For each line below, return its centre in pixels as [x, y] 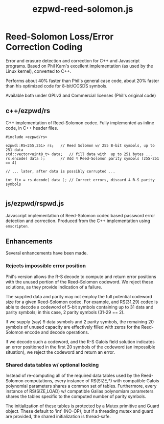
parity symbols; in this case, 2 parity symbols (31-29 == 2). [65, 312]
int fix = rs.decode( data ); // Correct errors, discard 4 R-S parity [80, 180]
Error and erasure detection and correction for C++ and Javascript [73, 60]
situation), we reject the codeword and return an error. [60, 352]
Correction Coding [44, 47]
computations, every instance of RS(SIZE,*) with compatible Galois [92, 381]
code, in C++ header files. [32, 128]
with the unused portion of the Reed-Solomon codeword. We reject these [80, 282]
